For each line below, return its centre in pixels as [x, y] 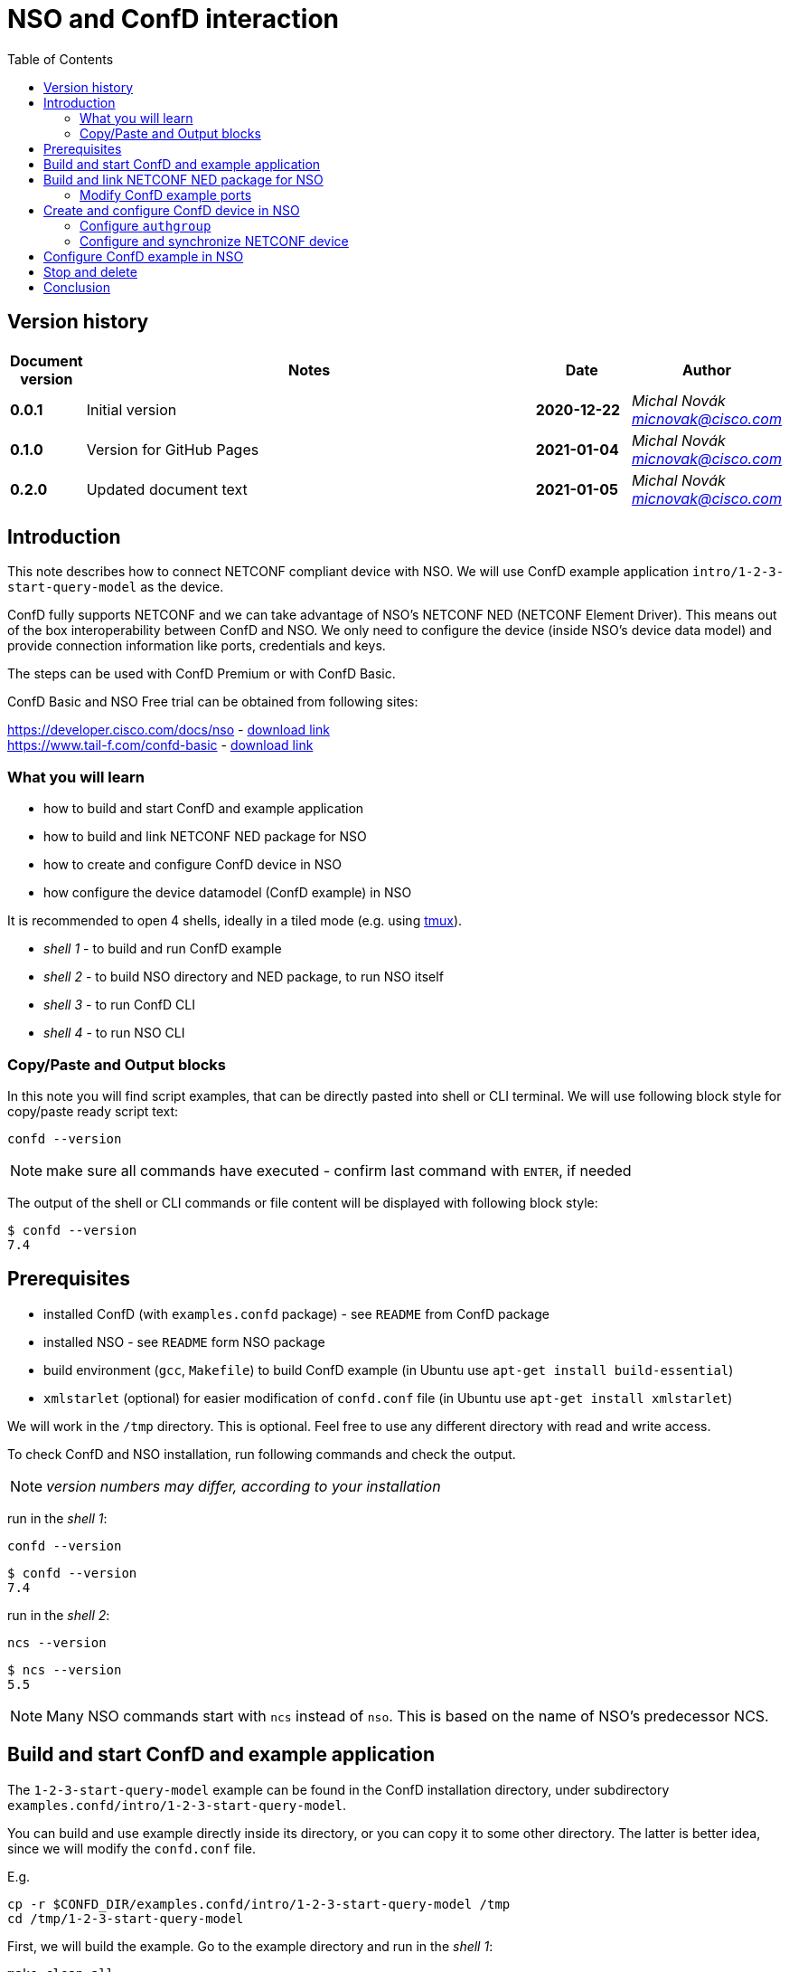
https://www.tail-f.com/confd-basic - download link [160, 745]
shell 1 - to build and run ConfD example [163, 949]
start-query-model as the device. [116, 587]
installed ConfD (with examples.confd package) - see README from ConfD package [296, 1313]
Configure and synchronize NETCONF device [214, 241]
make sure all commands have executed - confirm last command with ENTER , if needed [339, 1170]
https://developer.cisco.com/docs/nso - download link [169, 730]
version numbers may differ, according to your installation [244, 1486]
